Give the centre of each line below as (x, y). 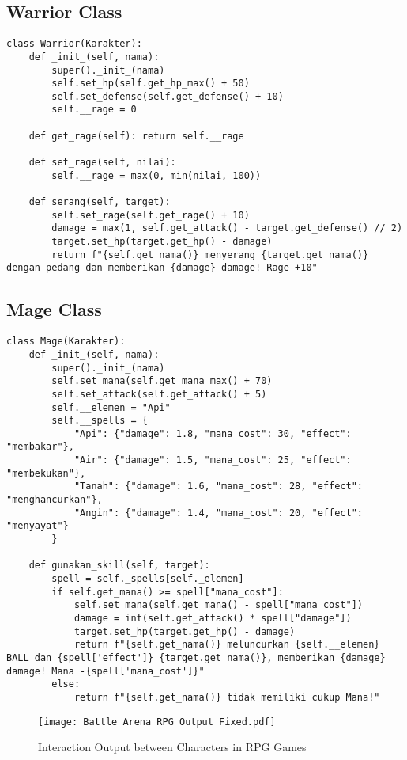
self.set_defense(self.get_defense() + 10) (168, 96)
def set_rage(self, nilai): (102, 163)
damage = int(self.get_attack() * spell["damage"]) (213, 618)
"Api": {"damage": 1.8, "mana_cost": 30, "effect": (213, 433)
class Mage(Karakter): (66, 342)
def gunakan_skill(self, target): (119, 566)
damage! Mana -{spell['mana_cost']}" (106, 671)
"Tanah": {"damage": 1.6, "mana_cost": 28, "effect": (219, 486)
